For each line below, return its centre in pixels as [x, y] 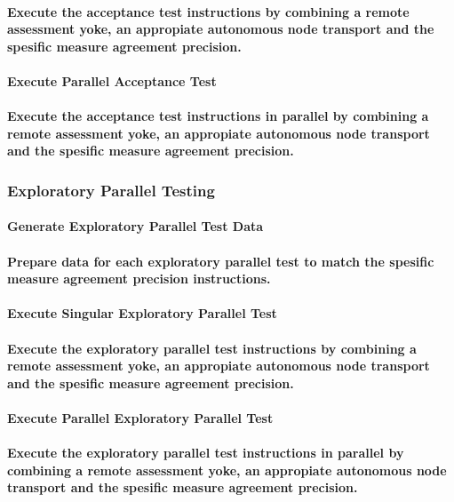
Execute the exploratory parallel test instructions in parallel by [206, 453]
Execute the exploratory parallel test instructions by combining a [212, 348]
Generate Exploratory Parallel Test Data [135, 226]
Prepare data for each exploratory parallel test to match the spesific [221, 261]
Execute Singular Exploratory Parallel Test [142, 313]
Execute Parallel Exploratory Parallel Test [140, 417]
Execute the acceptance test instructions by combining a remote [208, 11]
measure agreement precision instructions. [139, 279]
